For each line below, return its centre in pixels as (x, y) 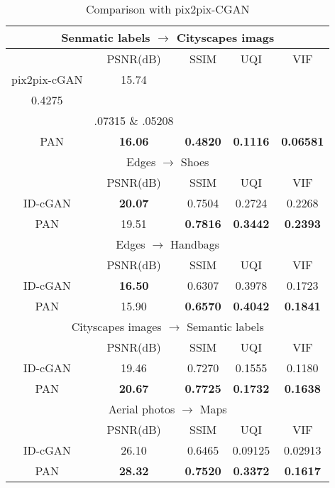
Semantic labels (225, 326)
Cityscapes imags (225, 37)
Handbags (195, 244)
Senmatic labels (106, 37)
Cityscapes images (116, 326)
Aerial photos (142, 409)
